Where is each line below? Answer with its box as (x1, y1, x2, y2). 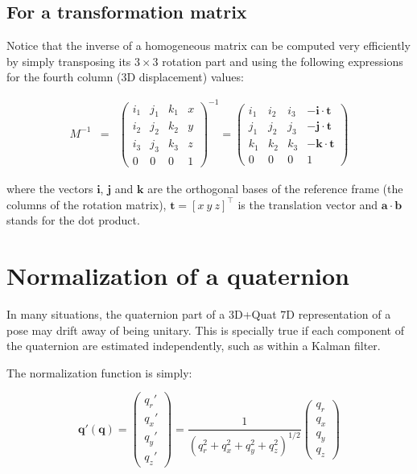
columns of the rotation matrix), (6, 196, 167, 212)
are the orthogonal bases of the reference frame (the (147, 180, 403, 197)
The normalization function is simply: (6, 364, 192, 381)
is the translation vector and (237, 196, 378, 212)
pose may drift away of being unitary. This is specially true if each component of (6, 321, 404, 338)
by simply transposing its (6, 52, 131, 69)
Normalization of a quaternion (6, 259, 349, 292)
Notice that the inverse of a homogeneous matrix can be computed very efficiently (6, 37, 411, 54)
